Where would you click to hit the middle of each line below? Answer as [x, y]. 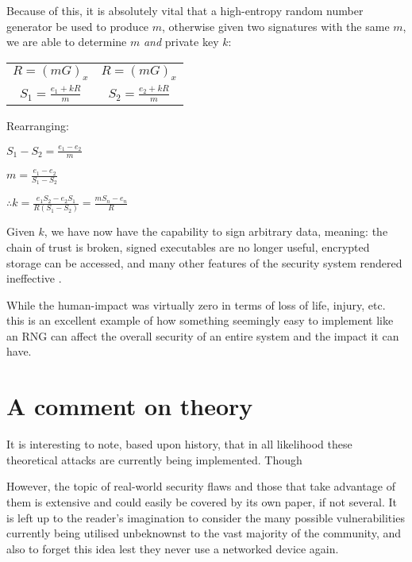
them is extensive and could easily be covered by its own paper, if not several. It [202, 501]
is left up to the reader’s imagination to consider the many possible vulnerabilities [206, 517]
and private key [181, 42]
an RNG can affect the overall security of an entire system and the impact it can [203, 335]
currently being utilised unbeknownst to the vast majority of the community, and [204, 533]
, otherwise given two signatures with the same [276, 26]
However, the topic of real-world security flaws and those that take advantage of [201, 486]
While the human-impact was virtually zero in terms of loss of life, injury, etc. [196, 304]
